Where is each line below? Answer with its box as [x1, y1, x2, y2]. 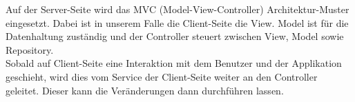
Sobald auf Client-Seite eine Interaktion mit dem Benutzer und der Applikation [6, 56, 342, 70]
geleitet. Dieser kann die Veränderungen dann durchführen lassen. [6, 83, 284, 97]
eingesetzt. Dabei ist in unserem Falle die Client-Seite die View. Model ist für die [6, 15, 349, 30]
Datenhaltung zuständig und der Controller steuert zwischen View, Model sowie [6, 29, 344, 43]
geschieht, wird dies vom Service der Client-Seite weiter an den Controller [6, 69, 318, 83]
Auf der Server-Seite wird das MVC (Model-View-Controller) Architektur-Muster [6, 2, 349, 16]
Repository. [6, 42, 54, 57]
